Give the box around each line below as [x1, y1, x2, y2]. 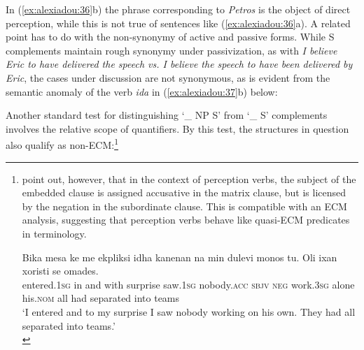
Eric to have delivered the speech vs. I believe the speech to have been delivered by [6, 57, 353, 71]
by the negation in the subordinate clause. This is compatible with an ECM [22, 198, 347, 213]
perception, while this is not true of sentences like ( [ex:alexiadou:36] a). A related [6, 15, 351, 30]
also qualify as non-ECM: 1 [6, 136, 118, 152]
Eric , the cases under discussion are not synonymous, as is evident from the [6, 70, 330, 85]
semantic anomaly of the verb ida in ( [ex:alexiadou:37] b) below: [6, 84, 278, 99]
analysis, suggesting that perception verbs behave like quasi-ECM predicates [22, 212, 350, 227]
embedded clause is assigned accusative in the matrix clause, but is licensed [22, 185, 346, 200]
